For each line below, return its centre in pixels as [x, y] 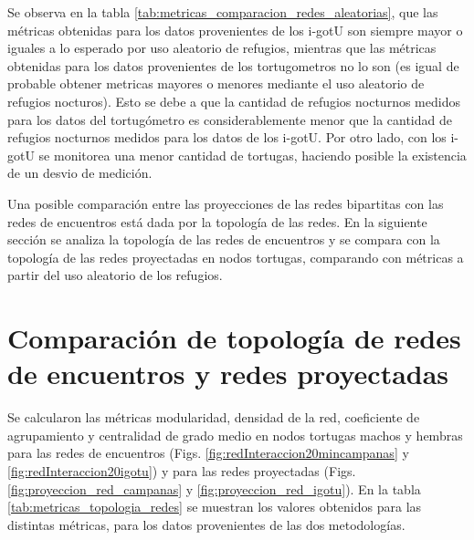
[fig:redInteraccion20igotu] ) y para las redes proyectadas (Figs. [182, 471]
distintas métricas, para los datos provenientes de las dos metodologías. [206, 524]
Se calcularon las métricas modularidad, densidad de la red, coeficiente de [214, 417]
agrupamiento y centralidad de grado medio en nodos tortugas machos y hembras [235, 435]
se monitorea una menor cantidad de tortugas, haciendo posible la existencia [253, 155]
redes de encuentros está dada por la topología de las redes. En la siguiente [217, 221]
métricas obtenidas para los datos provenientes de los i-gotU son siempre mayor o [235, 30]
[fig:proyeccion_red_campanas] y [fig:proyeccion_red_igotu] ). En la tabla [214, 488]
